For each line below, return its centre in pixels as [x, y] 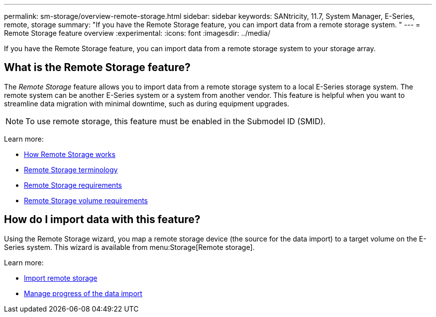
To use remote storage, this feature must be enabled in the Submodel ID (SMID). [176, 121]
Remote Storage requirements [73, 185]
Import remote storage [61, 278]
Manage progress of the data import [83, 293]
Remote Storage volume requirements [86, 200]
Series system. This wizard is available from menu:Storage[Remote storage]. [129, 247]
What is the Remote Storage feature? [97, 68]
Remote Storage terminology [71, 169]
